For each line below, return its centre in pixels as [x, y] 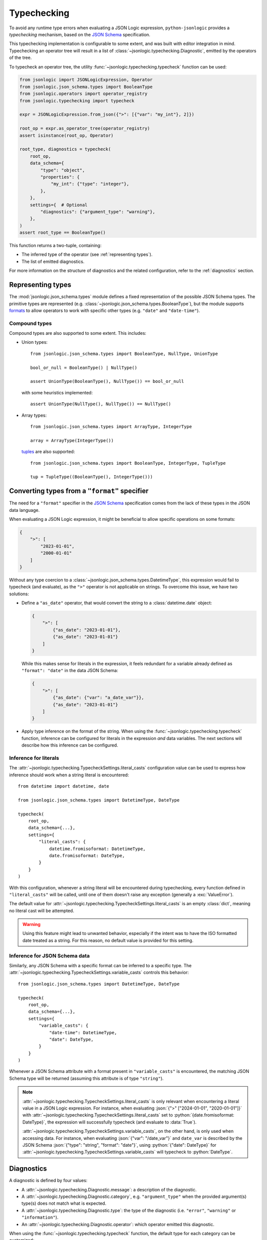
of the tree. [21, 58]
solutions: [19, 594]
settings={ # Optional [59, 205]
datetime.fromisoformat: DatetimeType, [97, 849]
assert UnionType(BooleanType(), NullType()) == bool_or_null [107, 381]
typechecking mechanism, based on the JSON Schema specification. [80, 34]
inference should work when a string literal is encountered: [69, 775]
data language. [24, 510]
